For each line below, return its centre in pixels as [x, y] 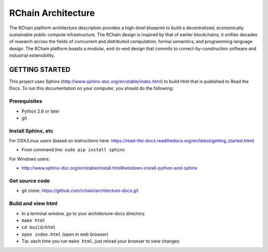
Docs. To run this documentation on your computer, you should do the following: [91, 88]
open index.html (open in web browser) [65, 234]
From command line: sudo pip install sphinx [73, 150]
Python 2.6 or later [41, 111]
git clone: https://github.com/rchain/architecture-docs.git [80, 190]
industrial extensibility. [32, 56]
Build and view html [33, 203]
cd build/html [39, 227]
